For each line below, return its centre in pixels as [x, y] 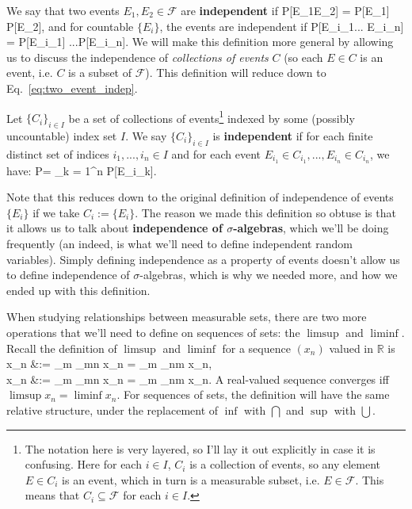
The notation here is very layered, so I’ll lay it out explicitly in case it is [200, 448]
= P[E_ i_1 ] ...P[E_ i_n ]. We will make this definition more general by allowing [200, 42]
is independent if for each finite [293, 136]
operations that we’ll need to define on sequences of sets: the [153, 333]
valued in [351, 348]
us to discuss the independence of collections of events [137, 57]
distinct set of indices [58, 153]
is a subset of [100, 73]
